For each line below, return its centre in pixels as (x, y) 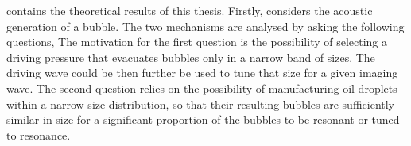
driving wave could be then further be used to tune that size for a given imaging (202, 73)
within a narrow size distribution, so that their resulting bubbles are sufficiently (201, 104)
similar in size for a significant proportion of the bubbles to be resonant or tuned (203, 119)
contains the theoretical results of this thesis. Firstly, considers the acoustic (190, 10)
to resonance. (39, 134)
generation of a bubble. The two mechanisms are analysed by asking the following (205, 26)
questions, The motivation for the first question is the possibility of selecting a (197, 42)
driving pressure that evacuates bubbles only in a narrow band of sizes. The (191, 57)
